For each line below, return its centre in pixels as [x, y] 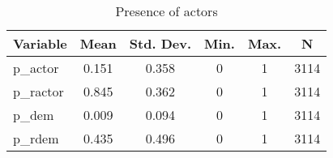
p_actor [36, 68]
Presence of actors [166, 11]
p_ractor [38, 91]
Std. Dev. [160, 43]
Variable [40, 43]
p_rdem [36, 138]
